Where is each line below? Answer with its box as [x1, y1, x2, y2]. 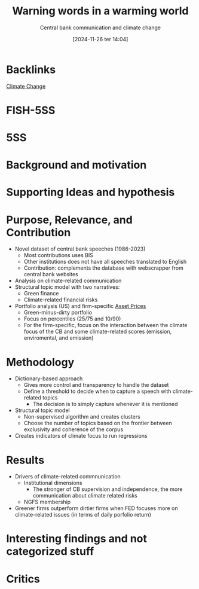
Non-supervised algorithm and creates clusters [23, 413, 140, 420]
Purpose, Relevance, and [6, 213, 133, 227]
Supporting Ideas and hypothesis [6, 185, 175, 199]
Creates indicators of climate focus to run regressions [14, 432, 148, 440]
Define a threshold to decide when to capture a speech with [23, 387, 172, 395]
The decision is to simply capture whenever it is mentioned [32, 401, 178, 408]
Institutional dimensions [23, 480, 82, 487]
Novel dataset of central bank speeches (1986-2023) [14, 245, 146, 252]
